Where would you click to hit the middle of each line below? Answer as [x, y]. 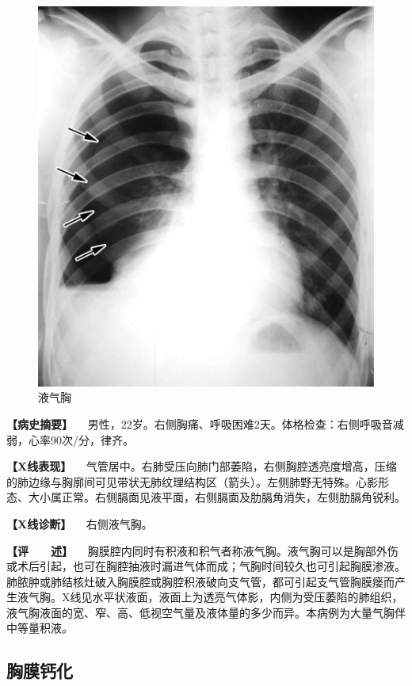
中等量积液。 [40, 628]
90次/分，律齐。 [92, 439]
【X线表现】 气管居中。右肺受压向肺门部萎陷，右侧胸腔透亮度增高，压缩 [202, 466]
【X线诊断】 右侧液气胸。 [80, 523]
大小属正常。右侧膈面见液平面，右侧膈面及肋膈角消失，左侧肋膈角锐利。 [217, 497]
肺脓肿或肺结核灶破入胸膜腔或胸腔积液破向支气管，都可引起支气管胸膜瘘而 [200, 581]
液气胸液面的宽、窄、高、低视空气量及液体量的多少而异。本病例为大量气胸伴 [206, 612]
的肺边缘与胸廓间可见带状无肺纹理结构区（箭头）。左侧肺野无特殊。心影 [192, 481]
